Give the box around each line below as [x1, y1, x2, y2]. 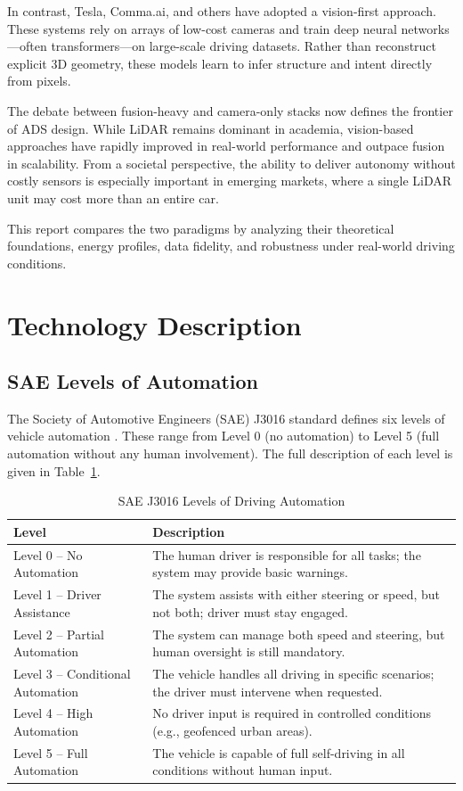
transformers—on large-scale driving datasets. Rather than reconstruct [51, 37, 437, 55]
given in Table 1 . [7, 461, 101, 480]
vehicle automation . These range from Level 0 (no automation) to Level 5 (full [7, 426, 440, 445]
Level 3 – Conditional [13, 664, 131, 683]
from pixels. [7, 71, 71, 90]
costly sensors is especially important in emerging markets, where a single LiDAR [7, 171, 452, 190]
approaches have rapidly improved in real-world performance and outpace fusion [7, 136, 445, 155]
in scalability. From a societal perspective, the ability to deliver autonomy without [7, 153, 456, 172]
